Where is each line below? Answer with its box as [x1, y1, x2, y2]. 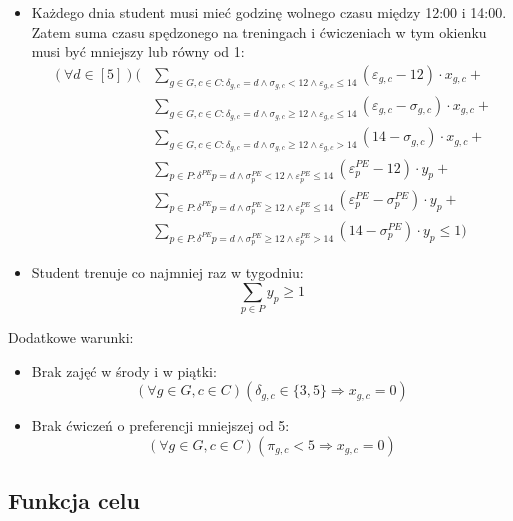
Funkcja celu [8, 485, 140, 516]
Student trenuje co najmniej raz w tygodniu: [31, 262, 304, 283]
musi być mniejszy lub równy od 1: [31, 41, 245, 62]
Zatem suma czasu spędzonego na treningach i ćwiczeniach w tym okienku [31, 21, 487, 42]
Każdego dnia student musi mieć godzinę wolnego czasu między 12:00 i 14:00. [31, 2, 507, 22]
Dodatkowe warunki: [8, 327, 134, 348]
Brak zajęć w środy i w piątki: [31, 360, 217, 381]
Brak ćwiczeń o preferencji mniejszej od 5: [31, 415, 290, 436]
